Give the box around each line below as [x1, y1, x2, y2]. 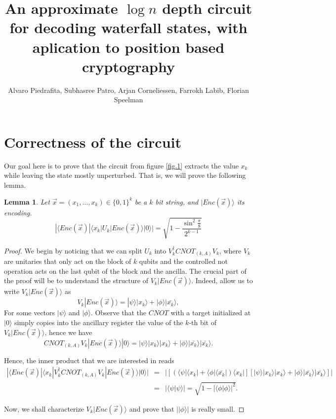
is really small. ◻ [191, 403, 245, 414]
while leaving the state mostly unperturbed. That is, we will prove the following [4, 170, 246, 180]
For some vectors [4, 307, 55, 318]
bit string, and [155, 196, 199, 207]
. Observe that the [90, 307, 146, 318]
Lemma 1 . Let [4, 196, 50, 207]
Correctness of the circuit [4, 131, 181, 152]
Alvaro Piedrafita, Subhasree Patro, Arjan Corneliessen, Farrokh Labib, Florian [8, 84, 249, 95]
